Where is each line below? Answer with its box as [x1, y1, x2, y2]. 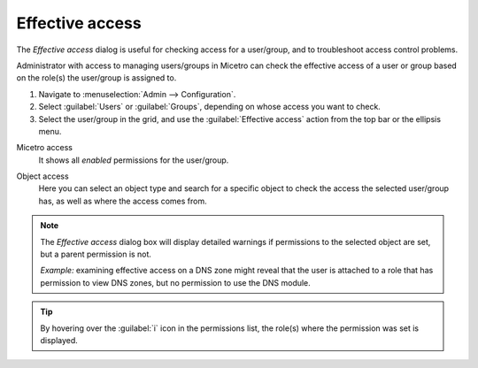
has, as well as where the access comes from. [38, 195, 207, 206]
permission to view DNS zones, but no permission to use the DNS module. [40, 277, 312, 287]
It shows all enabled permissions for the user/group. [38, 155, 229, 165]
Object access [16, 171, 70, 181]
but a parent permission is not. [40, 249, 152, 260]
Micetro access [16, 142, 73, 153]
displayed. [40, 334, 79, 345]
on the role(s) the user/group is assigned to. [16, 73, 177, 83]
